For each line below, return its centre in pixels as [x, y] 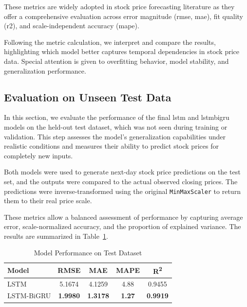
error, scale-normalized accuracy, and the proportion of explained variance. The [123, 226]
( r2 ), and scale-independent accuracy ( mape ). [72, 26]
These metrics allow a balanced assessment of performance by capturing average [123, 217]
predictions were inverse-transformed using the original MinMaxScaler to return [122, 191]
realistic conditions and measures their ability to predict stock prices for [111, 146]
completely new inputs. [38, 155]
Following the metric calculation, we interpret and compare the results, [110, 42]
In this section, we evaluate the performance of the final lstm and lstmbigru [117, 117]
